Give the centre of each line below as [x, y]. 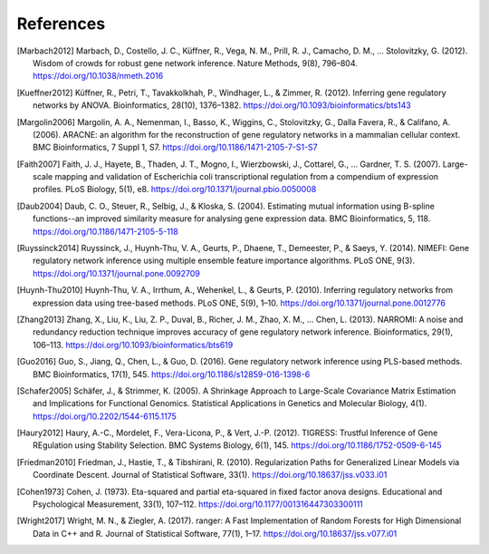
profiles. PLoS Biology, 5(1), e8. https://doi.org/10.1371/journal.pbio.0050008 [175, 190]
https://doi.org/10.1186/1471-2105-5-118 [105, 231]
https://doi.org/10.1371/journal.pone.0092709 [117, 273]
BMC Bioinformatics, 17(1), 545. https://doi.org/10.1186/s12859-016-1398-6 [172, 374]
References [61, 24]
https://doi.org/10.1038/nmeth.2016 [98, 76]
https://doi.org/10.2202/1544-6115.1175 [105, 416]
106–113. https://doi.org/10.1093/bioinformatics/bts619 [133, 345]
